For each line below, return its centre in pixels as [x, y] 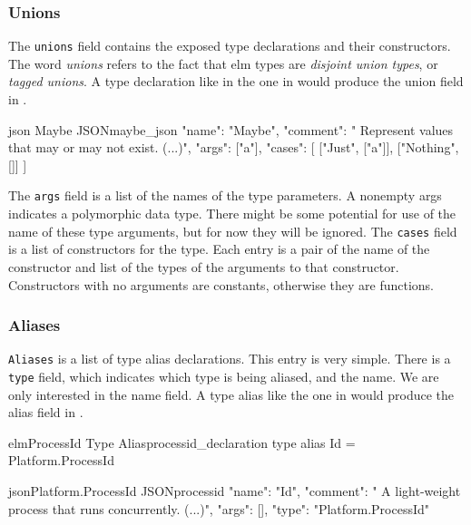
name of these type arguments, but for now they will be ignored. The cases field [233, 231]
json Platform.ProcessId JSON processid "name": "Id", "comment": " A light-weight [235, 491]
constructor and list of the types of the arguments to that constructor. [204, 266]
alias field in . [46, 412]
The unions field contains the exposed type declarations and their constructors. [230, 46]
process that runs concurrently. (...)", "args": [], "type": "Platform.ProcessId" [219, 508]
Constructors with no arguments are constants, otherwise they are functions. [221, 284]
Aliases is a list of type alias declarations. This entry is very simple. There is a [230, 359]
